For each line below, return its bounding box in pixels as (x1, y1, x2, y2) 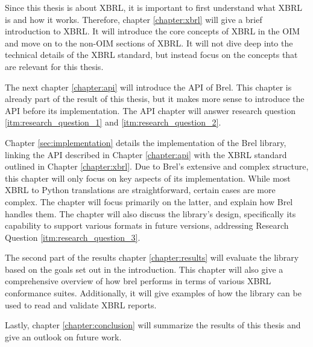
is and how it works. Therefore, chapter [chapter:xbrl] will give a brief (5, 13, 262, 25)
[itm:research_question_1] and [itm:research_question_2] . (5, 116, 221, 129)
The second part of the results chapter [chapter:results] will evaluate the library (5, 251, 299, 264)
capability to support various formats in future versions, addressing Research (5, 219, 289, 232)
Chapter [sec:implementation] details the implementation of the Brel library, (5, 136, 286, 148)
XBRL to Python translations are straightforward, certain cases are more (5, 183, 276, 196)
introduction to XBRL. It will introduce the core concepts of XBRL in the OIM (5, 25, 300, 37)
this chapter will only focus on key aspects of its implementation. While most (5, 171, 291, 184)
